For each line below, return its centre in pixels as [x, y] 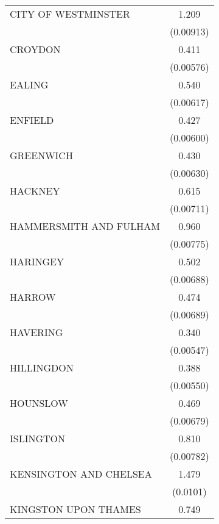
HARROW [33, 297]
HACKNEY [35, 191]
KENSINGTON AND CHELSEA [81, 474]
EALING [29, 84]
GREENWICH [41, 155]
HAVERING [36, 332]
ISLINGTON [38, 438]
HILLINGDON [42, 368]
